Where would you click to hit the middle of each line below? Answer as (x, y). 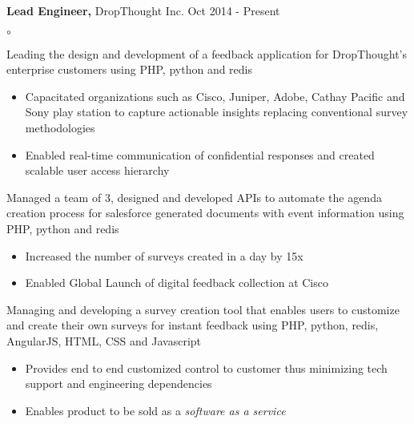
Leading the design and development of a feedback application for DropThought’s (207, 53)
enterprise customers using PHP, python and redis (130, 69)
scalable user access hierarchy (97, 170)
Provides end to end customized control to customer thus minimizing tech (206, 367)
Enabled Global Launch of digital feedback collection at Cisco (177, 283)
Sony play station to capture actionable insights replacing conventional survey (217, 112)
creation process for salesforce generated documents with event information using (205, 213)
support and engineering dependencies (119, 384)
